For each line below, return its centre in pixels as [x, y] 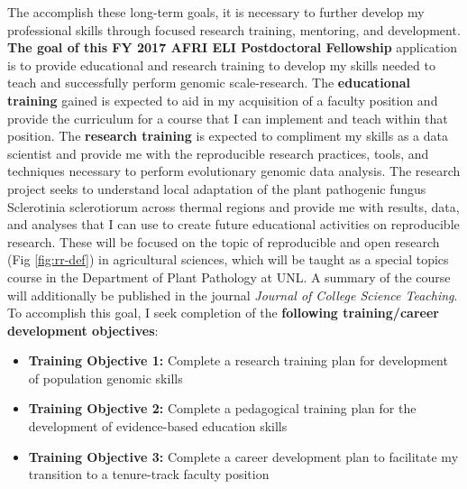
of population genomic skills [105, 378]
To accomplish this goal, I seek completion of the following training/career [223, 313]
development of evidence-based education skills [158, 426]
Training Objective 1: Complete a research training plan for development [238, 360]
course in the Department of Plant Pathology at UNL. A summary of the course [229, 277]
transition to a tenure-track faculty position [149, 474]
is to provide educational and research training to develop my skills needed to [221, 65]
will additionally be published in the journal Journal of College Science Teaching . [233, 295]
